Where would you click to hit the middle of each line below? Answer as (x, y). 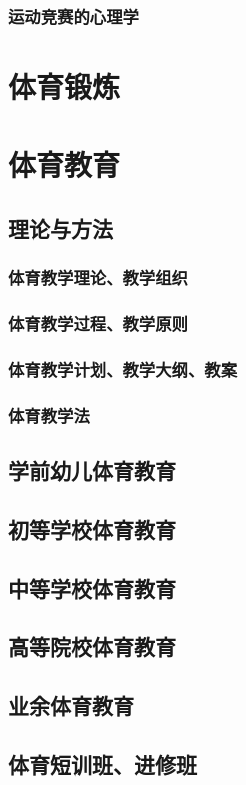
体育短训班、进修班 (102, 764)
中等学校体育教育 (92, 587)
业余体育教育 (71, 705)
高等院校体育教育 (92, 646)
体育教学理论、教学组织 (98, 277)
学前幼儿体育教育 (92, 470)
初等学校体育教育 (92, 528)
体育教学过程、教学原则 (98, 323)
